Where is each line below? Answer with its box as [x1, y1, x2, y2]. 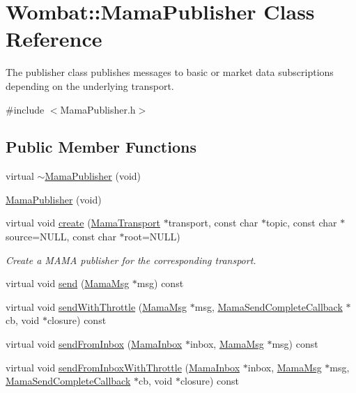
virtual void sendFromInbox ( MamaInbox [6, 337, 183, 351]
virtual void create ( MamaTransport [6, 215, 160, 230]
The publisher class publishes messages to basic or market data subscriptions [6, 65, 334, 79]
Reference [6, 24, 102, 53]
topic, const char [265, 215, 337, 230]
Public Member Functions [6, 136, 196, 157]
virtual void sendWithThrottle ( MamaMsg [6, 299, 187, 314]
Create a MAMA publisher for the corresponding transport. [6, 252, 256, 267]
